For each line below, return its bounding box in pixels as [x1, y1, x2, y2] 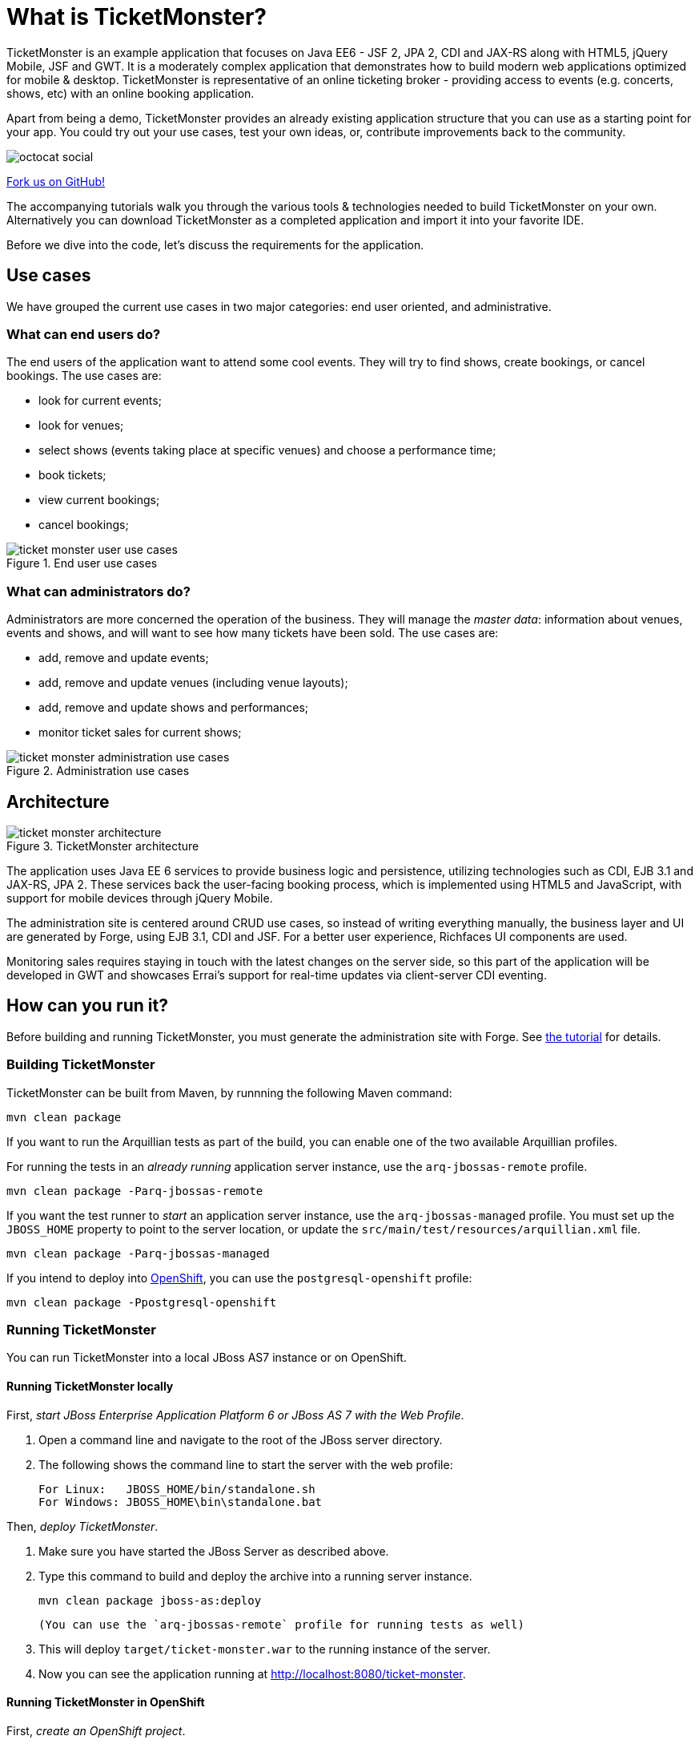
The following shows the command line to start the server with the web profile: [38, 1457, 453, 1471]
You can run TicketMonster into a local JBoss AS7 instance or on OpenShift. [6, 1350, 407, 1365]
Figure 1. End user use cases [6, 556, 158, 571]
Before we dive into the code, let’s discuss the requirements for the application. [6, 237, 424, 252]
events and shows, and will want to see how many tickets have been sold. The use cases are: [6, 626, 499, 640]
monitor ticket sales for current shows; [38, 725, 242, 740]
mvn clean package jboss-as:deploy [38, 1593, 262, 1607]
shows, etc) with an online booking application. [6, 86, 255, 100]
